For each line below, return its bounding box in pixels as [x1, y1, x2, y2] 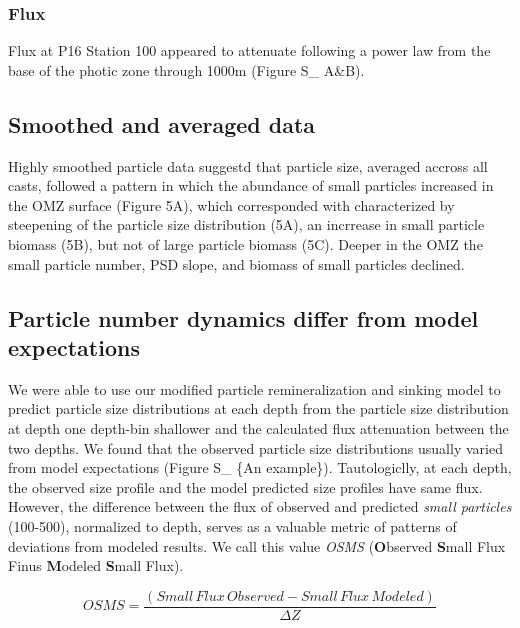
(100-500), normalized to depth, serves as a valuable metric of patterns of [8, 515, 457, 536]
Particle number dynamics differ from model [8, 302, 479, 333]
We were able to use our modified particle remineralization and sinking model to [8, 378, 501, 399]
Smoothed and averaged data [8, 108, 316, 139]
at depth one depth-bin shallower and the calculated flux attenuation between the [8, 417, 509, 438]
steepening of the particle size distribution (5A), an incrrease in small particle [8, 214, 485, 235]
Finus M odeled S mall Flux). [8, 555, 184, 576]
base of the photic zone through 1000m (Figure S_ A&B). [8, 59, 365, 80]
